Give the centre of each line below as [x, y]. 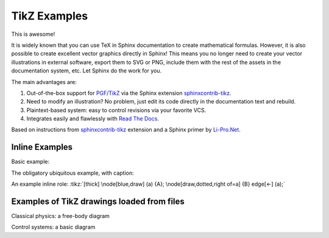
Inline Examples [42, 147]
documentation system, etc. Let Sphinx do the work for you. [87, 71]
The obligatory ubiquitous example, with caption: [73, 173]
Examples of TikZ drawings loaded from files [98, 201]
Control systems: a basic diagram [53, 227]
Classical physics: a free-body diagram [60, 216]
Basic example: [30, 162]
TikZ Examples [50, 16]
